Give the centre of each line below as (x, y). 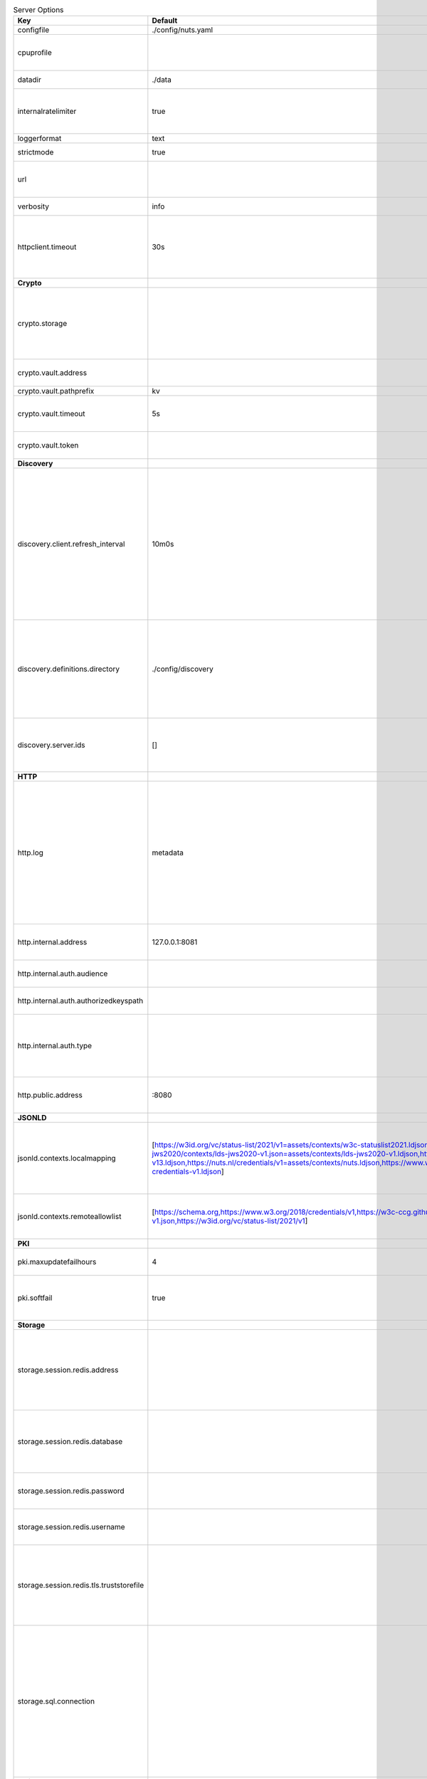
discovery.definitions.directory (69, 669)
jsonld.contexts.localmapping (67, 1158)
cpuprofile (35, 53)
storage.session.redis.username (71, 1527)
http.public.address (50, 1095)
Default (165, 21)
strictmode (36, 152)
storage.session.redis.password (71, 1491)
